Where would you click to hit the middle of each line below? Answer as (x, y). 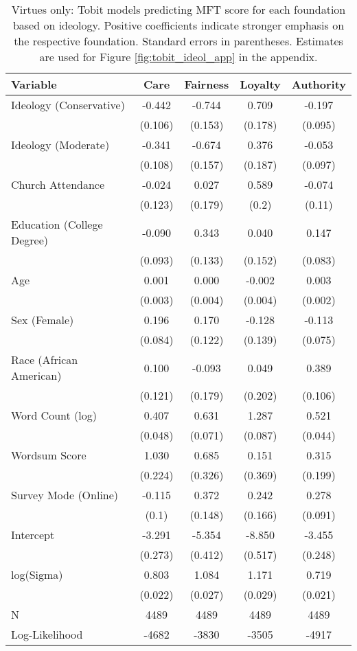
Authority (319, 84)
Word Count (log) (54, 415)
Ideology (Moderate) (60, 145)
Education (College (57, 224)
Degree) (30, 240)
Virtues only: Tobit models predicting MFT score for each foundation (178, 9)
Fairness (207, 84)
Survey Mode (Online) (65, 495)
